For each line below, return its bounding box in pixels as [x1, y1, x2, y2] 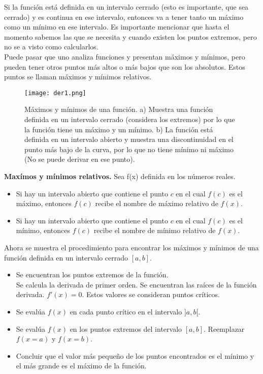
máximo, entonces [16, 198, 72, 209]
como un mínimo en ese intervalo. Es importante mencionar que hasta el [4, 21, 229, 32]
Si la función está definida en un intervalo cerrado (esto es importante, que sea [4, 2, 249, 12]
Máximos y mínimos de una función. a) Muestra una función [24, 104, 213, 114]
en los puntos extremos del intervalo [70, 323, 182, 334]
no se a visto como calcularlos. [4, 41, 98, 52]
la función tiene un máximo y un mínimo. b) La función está [24, 124, 213, 134]
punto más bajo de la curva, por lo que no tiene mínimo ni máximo [24, 143, 234, 154]
